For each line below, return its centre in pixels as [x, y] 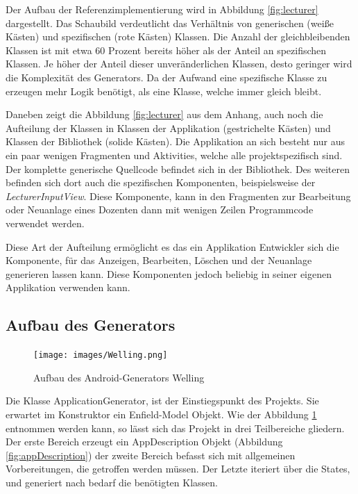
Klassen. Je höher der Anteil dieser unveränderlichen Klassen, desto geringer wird [179, 64]
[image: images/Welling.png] [101, 355]
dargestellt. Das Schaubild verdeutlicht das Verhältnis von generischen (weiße [170, 23]
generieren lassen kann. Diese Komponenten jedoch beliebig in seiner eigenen [169, 273]
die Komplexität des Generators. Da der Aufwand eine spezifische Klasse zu [167, 77]
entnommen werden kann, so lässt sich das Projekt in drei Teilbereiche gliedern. [175, 428]
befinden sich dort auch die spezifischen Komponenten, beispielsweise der [161, 182]
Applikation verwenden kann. [68, 287]
